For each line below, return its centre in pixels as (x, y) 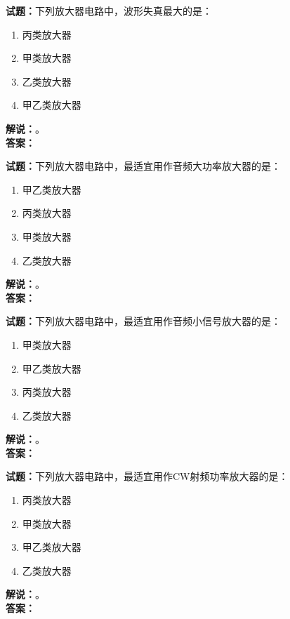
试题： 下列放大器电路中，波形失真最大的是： (109, 11)
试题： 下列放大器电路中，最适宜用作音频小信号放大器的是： (143, 321)
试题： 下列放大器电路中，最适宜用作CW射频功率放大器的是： (147, 476)
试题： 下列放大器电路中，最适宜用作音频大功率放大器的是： (143, 166)
